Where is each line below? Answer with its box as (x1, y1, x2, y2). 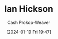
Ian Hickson (4, 3, 53, 15)
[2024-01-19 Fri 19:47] (6, 29, 52, 35)
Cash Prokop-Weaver (7, 19, 51, 25)
